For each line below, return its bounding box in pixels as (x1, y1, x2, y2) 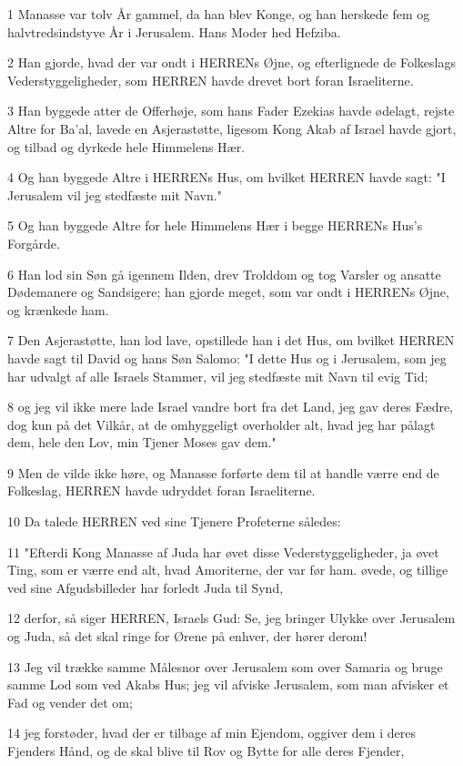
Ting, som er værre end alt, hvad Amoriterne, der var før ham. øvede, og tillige (7, 560, 448, 579)
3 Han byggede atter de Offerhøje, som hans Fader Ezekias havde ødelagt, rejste (7, 101, 455, 120)
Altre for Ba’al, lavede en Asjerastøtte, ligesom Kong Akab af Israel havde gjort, (7, 118, 457, 138)
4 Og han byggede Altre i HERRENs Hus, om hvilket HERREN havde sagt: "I (7, 168, 446, 187)
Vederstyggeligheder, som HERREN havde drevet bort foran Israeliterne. (7, 70, 414, 89)
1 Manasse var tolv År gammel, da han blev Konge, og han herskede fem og (7, 5, 430, 23)
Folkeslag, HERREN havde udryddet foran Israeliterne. (7, 481, 316, 500)
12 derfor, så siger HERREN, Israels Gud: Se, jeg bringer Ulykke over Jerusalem (7, 608, 456, 628)
